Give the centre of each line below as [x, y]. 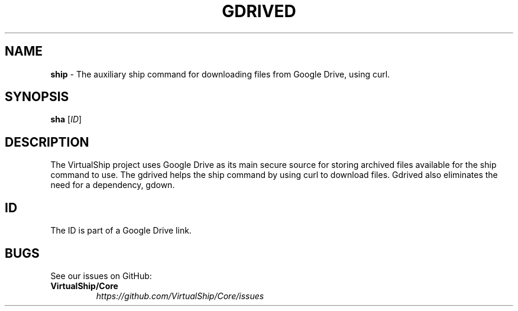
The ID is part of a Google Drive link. [121, 231]
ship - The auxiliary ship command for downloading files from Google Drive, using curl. [220, 74]
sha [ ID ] [66, 119]
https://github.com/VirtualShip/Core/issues [180, 296]
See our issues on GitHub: [101, 276]
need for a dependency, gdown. [113, 185]
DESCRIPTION [47, 142]
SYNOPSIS [37, 97]
